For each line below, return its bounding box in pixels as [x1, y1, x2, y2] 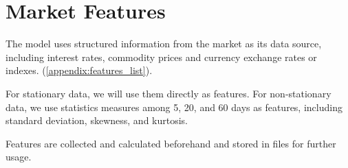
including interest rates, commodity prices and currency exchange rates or [6, 49, 317, 64]
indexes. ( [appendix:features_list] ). [6, 63, 153, 77]
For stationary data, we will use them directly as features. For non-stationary [6, 86, 331, 100]
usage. [6, 149, 32, 164]
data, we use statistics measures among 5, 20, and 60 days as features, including [6, 99, 342, 114]
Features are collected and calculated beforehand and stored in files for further [6, 136, 336, 150]
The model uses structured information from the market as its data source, [6, 36, 322, 51]
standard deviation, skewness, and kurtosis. [6, 113, 188, 128]
